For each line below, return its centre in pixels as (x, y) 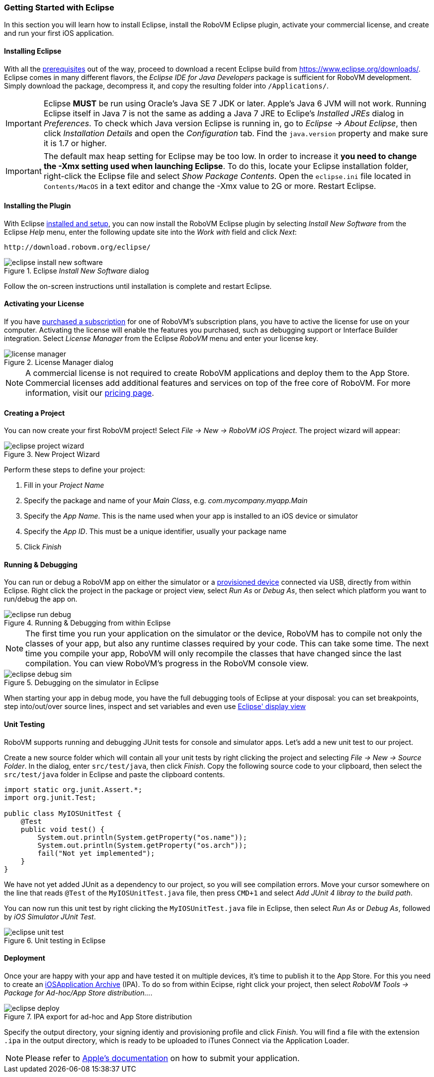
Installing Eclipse (33, 51)
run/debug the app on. (41, 599)
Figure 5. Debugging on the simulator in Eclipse (82, 683)
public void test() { (63, 829)
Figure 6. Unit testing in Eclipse (55, 940)
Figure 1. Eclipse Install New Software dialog (77, 270)
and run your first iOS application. (59, 33)
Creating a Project (35, 413)
